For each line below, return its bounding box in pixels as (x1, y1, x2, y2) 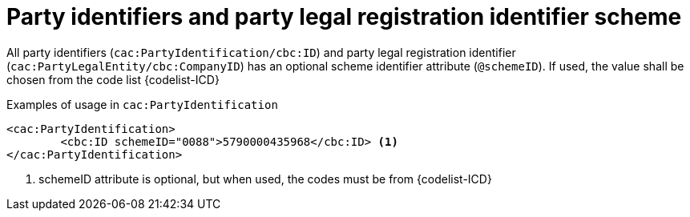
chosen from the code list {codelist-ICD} (6, 72, 220, 86)
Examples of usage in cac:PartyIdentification (6, 97, 278, 111)
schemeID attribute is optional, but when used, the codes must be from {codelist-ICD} (38, 171, 492, 186)
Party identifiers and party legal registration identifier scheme (6, 3, 682, 30)
